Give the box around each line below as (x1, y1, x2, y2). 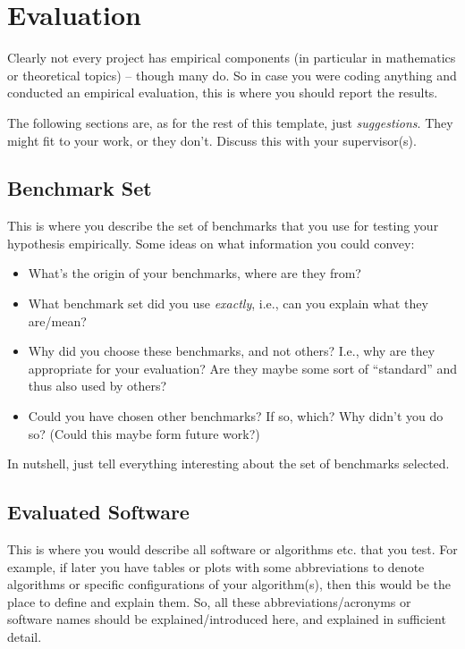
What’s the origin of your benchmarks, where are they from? (28, 264, 361, 282)
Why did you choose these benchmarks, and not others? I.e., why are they (28, 341, 435, 360)
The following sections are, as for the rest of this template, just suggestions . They (7, 113, 453, 131)
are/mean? (28, 311, 87, 330)
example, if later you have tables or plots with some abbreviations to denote (7, 557, 425, 576)
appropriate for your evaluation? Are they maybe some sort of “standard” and (28, 358, 458, 377)
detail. (7, 628, 42, 645)
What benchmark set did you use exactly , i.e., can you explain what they (28, 294, 428, 313)
